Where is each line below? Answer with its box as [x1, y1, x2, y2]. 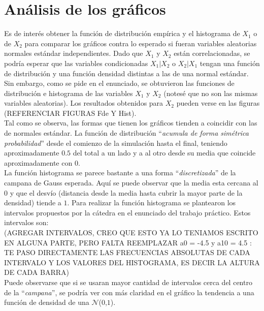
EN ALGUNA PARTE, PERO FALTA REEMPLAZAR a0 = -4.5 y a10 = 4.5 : [4, 237, 252, 247]
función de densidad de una [4, 297, 89, 307]
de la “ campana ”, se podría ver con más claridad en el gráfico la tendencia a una [4, 287, 254, 297]
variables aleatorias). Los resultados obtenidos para [4, 98, 163, 108]
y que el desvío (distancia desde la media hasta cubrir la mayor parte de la [10, 187, 243, 198]
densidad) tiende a [4, 197, 61, 208]
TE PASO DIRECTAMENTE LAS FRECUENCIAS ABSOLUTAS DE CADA [4, 247, 250, 258]
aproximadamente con [4, 157, 73, 168]
